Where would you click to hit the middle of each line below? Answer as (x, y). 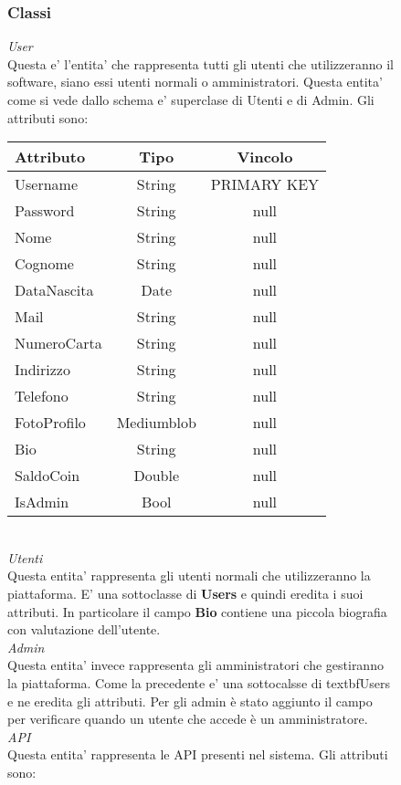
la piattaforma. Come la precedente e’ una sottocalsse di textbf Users (199, 682)
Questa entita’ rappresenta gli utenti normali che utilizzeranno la (189, 576)
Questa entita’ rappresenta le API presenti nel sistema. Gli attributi (198, 754)
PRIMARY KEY (265, 184)
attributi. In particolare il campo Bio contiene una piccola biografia (197, 611)
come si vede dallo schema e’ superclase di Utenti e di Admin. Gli (191, 99)
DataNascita (54, 290)
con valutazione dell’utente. (84, 629)
